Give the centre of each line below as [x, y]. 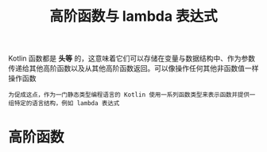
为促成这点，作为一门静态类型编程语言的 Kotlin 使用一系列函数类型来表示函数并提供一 [132, 95]
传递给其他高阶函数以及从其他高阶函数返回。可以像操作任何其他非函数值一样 [133, 68]
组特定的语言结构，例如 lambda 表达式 [64, 103]
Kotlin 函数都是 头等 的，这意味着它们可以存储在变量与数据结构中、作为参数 [132, 58]
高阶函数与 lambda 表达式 [133, 16]
